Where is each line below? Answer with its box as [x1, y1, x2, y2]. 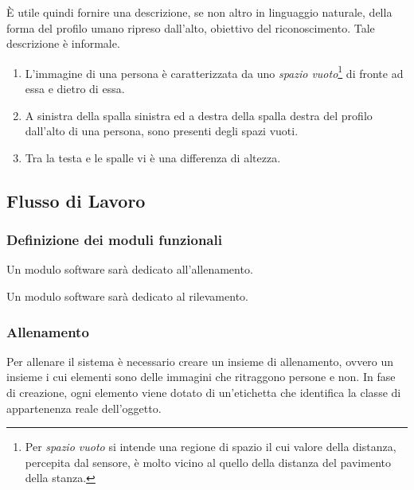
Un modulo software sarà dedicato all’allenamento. [6, 261, 253, 278]
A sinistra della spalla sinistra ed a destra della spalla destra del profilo [25, 107, 373, 123]
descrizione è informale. [6, 35, 120, 52]
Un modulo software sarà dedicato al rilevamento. [6, 288, 248, 304]
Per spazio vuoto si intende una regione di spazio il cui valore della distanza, [25, 438, 396, 455]
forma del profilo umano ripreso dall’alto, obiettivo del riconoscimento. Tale [6, 19, 375, 36]
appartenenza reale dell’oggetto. [6, 399, 162, 416]
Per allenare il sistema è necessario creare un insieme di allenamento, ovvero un [6, 352, 394, 369]
